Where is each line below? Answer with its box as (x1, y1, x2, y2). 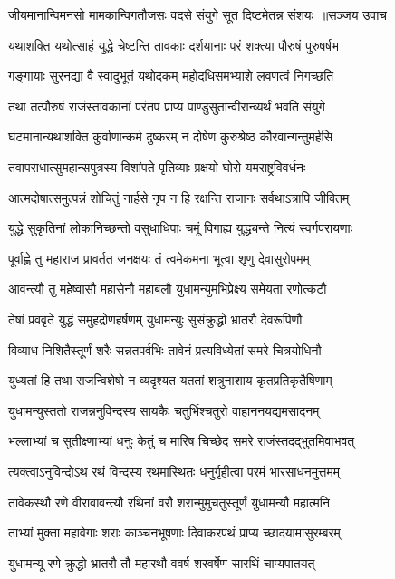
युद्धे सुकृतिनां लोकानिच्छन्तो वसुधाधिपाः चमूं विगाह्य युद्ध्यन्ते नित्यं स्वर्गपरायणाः (8, 218, 352, 237)
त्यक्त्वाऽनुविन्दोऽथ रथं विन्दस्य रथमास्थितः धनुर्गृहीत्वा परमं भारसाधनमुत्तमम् (8, 461, 340, 480)
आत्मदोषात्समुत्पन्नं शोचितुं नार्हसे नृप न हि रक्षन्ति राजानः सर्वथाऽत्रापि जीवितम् (8, 188, 350, 207)
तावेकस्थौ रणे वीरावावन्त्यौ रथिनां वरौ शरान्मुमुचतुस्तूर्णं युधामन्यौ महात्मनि (8, 492, 330, 511)
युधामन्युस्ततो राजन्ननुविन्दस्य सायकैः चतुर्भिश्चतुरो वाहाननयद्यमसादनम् (8, 400, 320, 420)
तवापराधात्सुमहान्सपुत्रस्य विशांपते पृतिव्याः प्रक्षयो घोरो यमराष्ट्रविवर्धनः (8, 157, 306, 176)
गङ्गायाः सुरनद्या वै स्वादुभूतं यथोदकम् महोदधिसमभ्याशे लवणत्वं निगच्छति (8, 66, 334, 85)
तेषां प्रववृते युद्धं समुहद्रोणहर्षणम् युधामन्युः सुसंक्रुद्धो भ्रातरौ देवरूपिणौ (8, 309, 303, 328)
